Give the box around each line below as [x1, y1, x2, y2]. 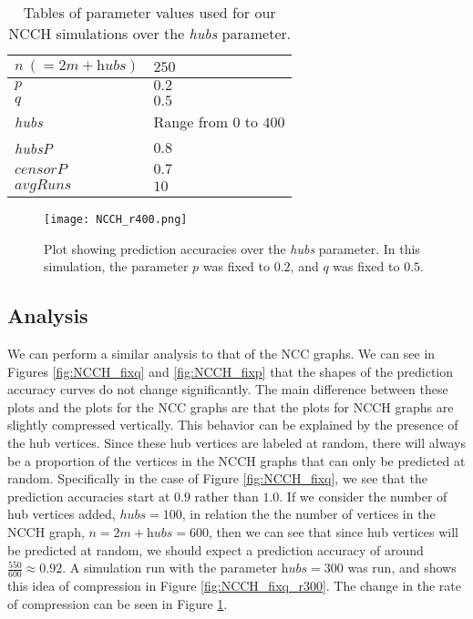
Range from [153, 111, 229, 132]
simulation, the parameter [44, 257, 189, 276]
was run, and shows [347, 558, 457, 577]
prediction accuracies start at [7, 486, 170, 505]
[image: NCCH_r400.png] [44, 213, 188, 226]
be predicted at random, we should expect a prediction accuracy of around [7, 540, 424, 559]
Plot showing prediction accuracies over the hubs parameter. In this [44, 238, 420, 258]
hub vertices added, [7, 504, 116, 523]
